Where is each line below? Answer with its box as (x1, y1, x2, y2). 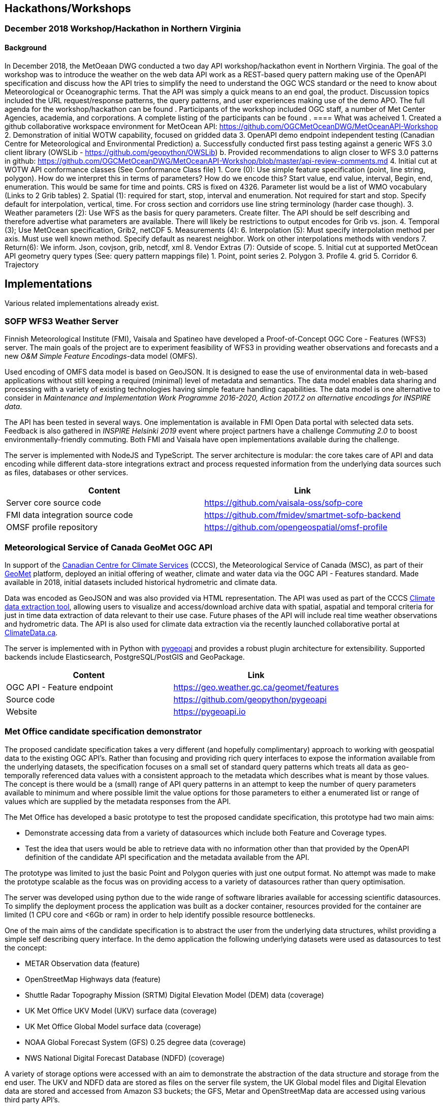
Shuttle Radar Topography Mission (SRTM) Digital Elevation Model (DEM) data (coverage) (25, 990, 324, 999)
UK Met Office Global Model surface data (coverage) (25, 1022, 201, 1031)
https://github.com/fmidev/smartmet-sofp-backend (204, 510, 401, 520)
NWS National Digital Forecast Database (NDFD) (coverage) (25, 1053, 225, 1062)
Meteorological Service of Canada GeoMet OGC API (5, 542, 213, 552)
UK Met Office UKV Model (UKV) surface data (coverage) (25, 1006, 217, 1015)
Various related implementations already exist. (5, 299, 159, 308)
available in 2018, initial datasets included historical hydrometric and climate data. (5, 577, 277, 587)
